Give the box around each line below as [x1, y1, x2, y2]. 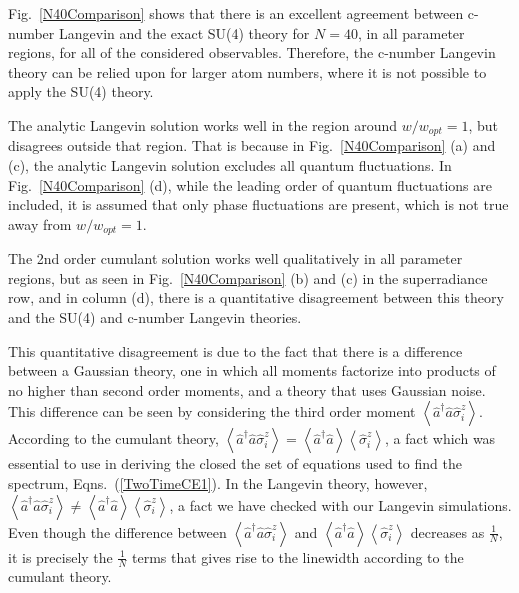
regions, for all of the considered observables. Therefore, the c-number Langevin [8, 42, 496, 63]
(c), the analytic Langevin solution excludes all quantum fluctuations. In [8, 155, 452, 176]
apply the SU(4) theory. [8, 81, 154, 102]
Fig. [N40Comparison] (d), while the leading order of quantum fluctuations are [8, 174, 492, 195]
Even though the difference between [8, 521, 227, 542]
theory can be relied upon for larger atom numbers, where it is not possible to [8, 61, 487, 82]
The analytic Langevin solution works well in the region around [8, 114, 397, 135]
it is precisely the [8, 546, 113, 567]
